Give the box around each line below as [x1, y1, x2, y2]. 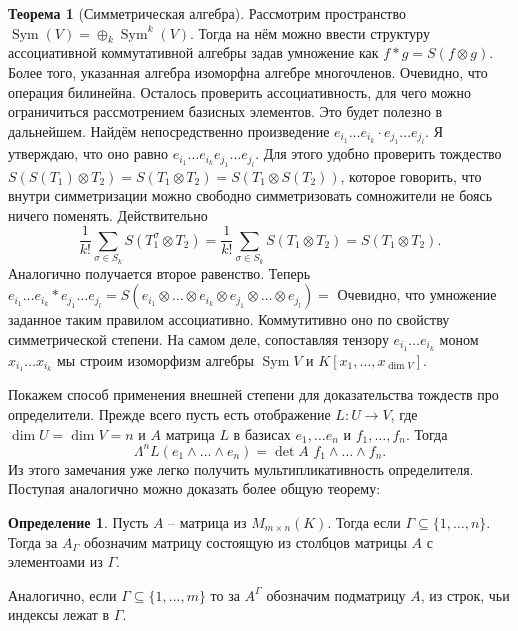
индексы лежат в [8, 604, 110, 625]
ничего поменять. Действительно [8, 204, 208, 225]
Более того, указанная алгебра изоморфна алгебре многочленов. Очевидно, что [8, 61, 488, 82]
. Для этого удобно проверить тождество [255, 143, 502, 164]
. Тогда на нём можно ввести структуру [190, 22, 430, 43]
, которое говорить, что [340, 165, 482, 186]
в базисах [233, 423, 291, 444]
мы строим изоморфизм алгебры [57, 349, 255, 370]
